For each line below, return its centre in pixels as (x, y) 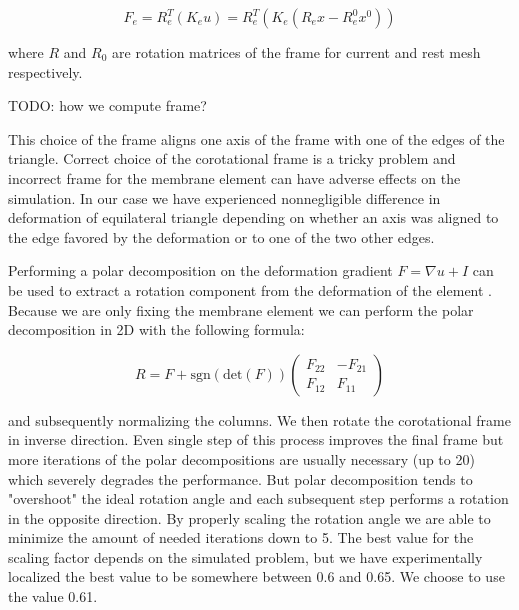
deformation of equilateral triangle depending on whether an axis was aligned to (253, 217)
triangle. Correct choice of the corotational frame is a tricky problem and (232, 158)
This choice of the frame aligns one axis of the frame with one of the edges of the (256, 138)
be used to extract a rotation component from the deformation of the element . (250, 289)
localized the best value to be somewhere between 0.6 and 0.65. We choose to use (256, 576)
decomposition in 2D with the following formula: (156, 329)
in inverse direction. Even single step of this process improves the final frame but (256, 439)
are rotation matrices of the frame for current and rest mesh (296, 52)
